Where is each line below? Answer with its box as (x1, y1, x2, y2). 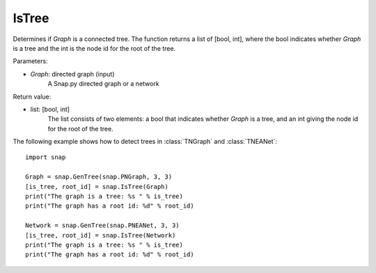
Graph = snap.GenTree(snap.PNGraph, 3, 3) (25, 173, 173, 181)
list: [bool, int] (30, 105, 70, 113)
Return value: (13, 92, 52, 101)
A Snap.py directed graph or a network (47, 80, 159, 88)
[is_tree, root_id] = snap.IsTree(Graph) (25, 183, 169, 190)
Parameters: (13, 57, 48, 65)
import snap (25, 154, 66, 161)
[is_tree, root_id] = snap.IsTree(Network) (25, 231, 176, 239)
